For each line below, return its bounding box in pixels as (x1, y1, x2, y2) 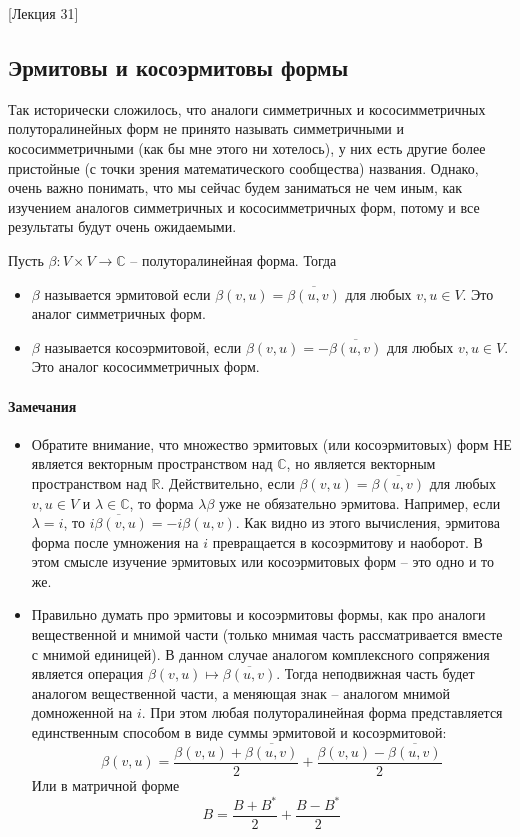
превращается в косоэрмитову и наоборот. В (212, 531, 483, 552)
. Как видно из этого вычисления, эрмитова (235, 512, 500, 533)
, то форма (129, 492, 194, 513)
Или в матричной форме (31, 774, 180, 795)
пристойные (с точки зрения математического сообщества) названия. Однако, (8, 157, 479, 178)
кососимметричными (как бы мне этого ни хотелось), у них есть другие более (8, 137, 486, 158)
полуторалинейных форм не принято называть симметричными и (8, 118, 405, 139)
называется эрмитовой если (44, 283, 211, 304)
